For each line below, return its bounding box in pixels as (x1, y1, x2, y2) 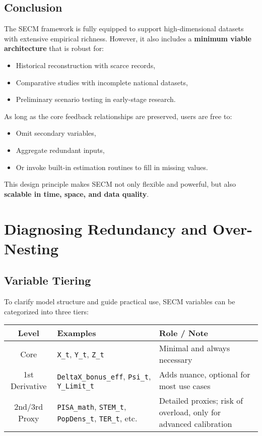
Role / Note (159, 327, 208, 339)
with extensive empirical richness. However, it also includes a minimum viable (4, 33, 251, 43)
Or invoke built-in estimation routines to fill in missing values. (16, 161, 208, 172)
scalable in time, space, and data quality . (4, 188, 149, 199)
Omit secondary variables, (16, 128, 96, 138)
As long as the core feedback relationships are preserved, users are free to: (4, 111, 232, 121)
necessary (159, 354, 192, 366)
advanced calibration (159, 418, 232, 430)
